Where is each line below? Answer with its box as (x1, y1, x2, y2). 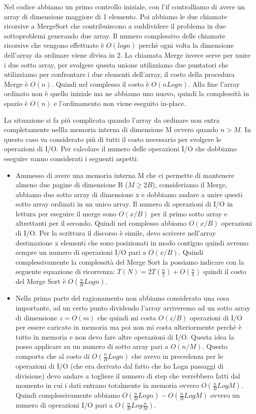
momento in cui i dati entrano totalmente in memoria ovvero (15, 380, 199, 390)
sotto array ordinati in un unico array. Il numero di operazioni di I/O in (15, 199, 233, 209)
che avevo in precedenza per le (131, 351, 223, 361)
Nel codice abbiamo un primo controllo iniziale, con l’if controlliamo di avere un (4, 1, 245, 11)
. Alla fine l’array (188, 78, 240, 89)
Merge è (4, 78, 28, 89)
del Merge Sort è (15, 276, 66, 286)
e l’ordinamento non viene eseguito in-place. (54, 98, 186, 108)
